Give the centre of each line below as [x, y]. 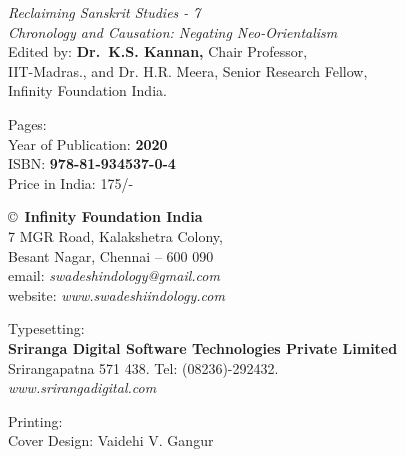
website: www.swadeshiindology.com [116, 294]
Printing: [35, 420]
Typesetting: [46, 328]
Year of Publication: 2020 [88, 143]
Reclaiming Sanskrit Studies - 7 [104, 12]
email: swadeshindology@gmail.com [114, 275]
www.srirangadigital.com [82, 387]
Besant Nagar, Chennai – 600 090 [111, 255]
